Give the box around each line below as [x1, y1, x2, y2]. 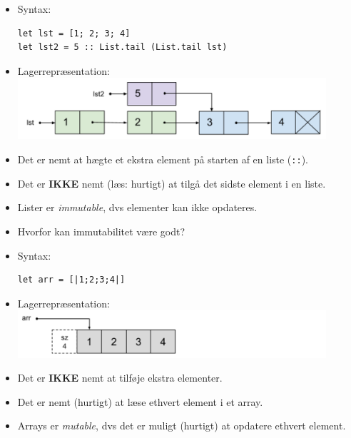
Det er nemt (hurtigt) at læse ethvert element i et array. [17, 394, 263, 409]
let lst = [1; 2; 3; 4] [17, 28, 131, 39]
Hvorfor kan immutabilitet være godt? [17, 223, 185, 238]
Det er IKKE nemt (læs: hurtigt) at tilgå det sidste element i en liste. [17, 175, 326, 190]
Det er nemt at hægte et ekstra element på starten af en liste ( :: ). [17, 152, 308, 167]
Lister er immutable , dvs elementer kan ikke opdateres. [17, 200, 258, 215]
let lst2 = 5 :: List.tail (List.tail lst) [17, 42, 228, 53]
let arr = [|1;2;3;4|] [17, 275, 126, 285]
